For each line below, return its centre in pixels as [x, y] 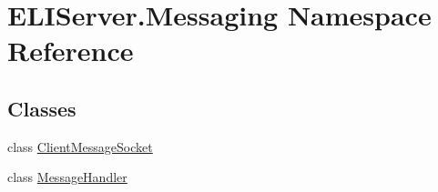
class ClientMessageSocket [80, 146]
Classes [42, 108]
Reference [71, 51]
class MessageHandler [67, 177]
